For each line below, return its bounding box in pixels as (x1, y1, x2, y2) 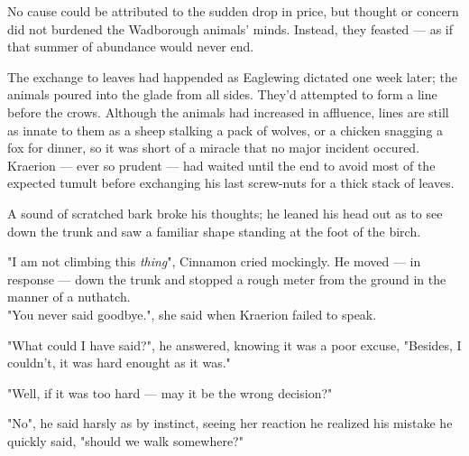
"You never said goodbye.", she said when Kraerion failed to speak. (7, 304, 377, 323)
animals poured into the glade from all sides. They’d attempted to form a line (7, 85, 437, 104)
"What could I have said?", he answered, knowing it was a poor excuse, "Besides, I (7, 335, 462, 354)
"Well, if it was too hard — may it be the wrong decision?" (7, 383, 333, 402)
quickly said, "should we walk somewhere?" (7, 431, 244, 450)
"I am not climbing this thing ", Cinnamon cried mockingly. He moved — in (7, 252, 421, 271)
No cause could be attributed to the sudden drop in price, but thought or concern (7, 2, 459, 20)
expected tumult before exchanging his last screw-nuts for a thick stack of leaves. (7, 173, 455, 192)
